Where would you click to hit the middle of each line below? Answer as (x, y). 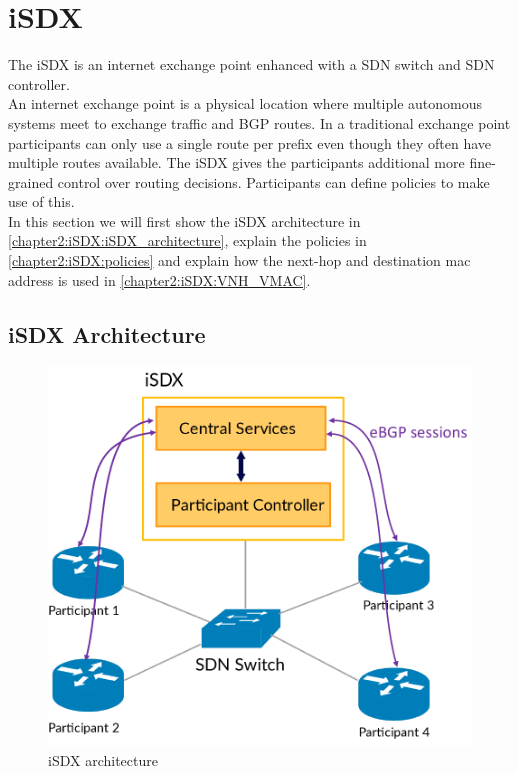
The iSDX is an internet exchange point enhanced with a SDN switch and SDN (251, 64)
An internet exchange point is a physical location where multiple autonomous (245, 103)
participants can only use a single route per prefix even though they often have (250, 142)
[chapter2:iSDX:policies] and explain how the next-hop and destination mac (239, 260)
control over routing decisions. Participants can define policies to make (273, 181)
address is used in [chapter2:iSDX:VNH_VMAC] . (159, 279)
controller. (39, 83)
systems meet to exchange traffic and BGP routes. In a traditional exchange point (259, 122)
